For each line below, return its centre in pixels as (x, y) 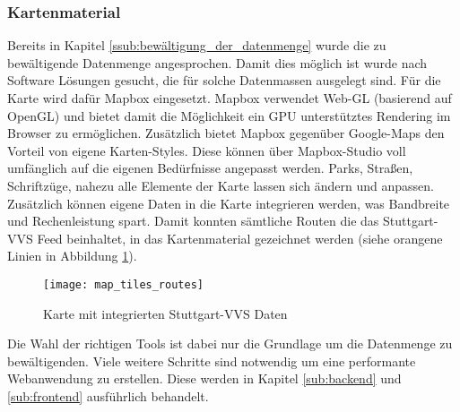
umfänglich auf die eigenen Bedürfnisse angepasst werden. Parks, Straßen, (210, 168)
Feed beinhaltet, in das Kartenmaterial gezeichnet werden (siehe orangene (240, 238)
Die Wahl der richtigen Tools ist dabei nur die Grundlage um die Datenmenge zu (230, 343)
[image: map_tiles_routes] (123, 284)
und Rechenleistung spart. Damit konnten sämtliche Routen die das (193, 221)
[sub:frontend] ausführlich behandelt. (108, 395)
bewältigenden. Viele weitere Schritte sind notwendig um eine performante (212, 360)
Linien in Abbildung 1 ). (72, 256)
